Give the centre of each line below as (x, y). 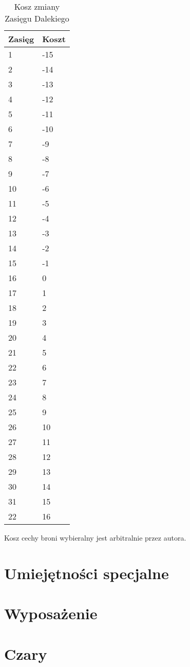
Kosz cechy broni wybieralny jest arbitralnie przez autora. (95, 538)
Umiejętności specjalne (87, 573)
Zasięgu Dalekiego (37, 18)
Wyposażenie (51, 613)
